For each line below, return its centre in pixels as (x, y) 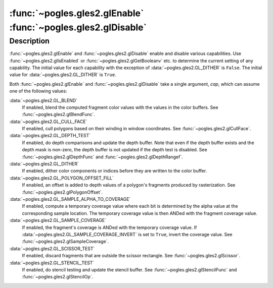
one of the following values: (38, 91)
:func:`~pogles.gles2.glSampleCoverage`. (65, 242)
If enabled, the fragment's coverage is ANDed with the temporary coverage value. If (109, 227)
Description (30, 41)
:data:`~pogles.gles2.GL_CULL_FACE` (48, 122)
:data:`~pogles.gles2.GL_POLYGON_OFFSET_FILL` (61, 178)
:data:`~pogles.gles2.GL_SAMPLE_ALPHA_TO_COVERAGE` (70, 199)
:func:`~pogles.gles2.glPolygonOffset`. (62, 192)
